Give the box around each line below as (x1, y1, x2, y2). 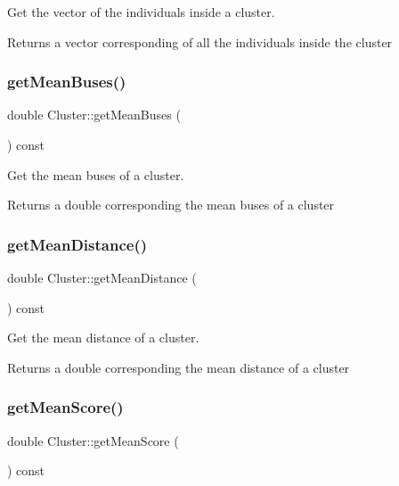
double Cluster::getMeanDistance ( (7, 268, 197, 286)
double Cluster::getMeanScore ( (7, 431, 179, 449)
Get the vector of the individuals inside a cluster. (7, 3, 275, 21)
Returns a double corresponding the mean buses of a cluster (7, 195, 335, 214)
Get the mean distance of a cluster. (7, 328, 199, 347)
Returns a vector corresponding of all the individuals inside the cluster (7, 32, 393, 51)
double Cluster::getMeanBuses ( (7, 105, 181, 124)
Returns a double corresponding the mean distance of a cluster (7, 358, 350, 376)
